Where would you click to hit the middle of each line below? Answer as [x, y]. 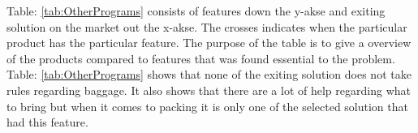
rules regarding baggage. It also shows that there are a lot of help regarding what [209, 90]
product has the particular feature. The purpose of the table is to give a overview [209, 43]
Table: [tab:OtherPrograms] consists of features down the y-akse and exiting [196, 11]
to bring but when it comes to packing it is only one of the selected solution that [207, 106]
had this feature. [47, 122]
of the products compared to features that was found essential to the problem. [201, 58]
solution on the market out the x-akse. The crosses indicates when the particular [207, 26]
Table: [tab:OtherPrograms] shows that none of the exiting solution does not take [209, 74]
